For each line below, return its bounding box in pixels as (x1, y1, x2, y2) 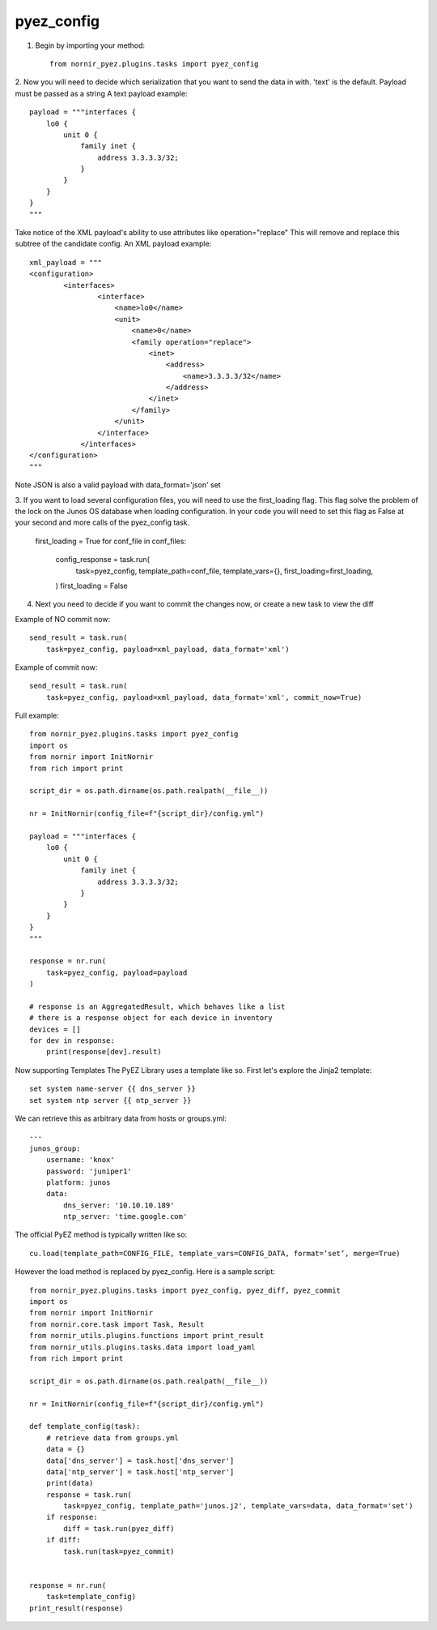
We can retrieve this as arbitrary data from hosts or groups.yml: (15, 1113, 227, 1123)
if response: (45, 1512, 98, 1522)
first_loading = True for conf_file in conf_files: (35, 536, 186, 546)
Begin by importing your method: (35, 41, 146, 50)
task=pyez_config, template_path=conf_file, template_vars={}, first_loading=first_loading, (75, 566, 374, 576)
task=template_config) (45, 1592, 137, 1602)
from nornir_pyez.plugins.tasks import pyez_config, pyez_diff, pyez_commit (29, 1285, 342, 1295)
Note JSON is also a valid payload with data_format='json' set (15, 480, 222, 490)
